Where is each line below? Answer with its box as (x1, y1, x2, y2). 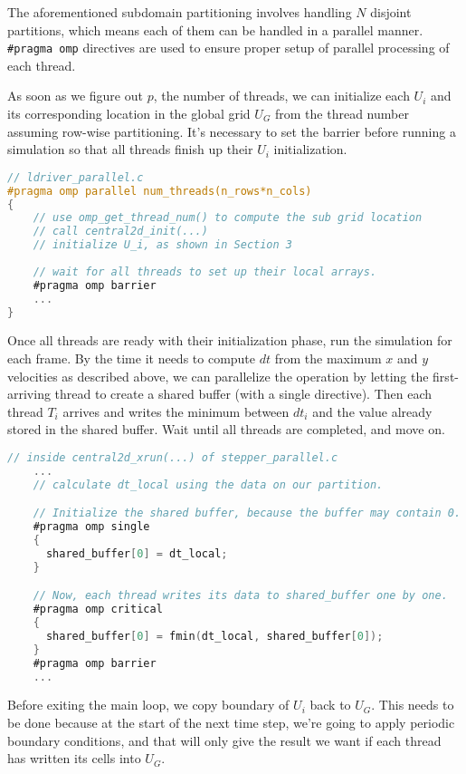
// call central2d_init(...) (33, 225, 208, 238)
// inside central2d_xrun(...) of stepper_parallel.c (7, 451, 338, 464)
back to (309, 695, 351, 714)
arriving (7, 384, 51, 403)
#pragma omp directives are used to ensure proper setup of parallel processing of (7, 38, 450, 57)
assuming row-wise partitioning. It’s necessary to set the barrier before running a (7, 121, 456, 140)
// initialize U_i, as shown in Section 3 (33, 238, 292, 252)
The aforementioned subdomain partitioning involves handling (7, 3, 352, 21)
